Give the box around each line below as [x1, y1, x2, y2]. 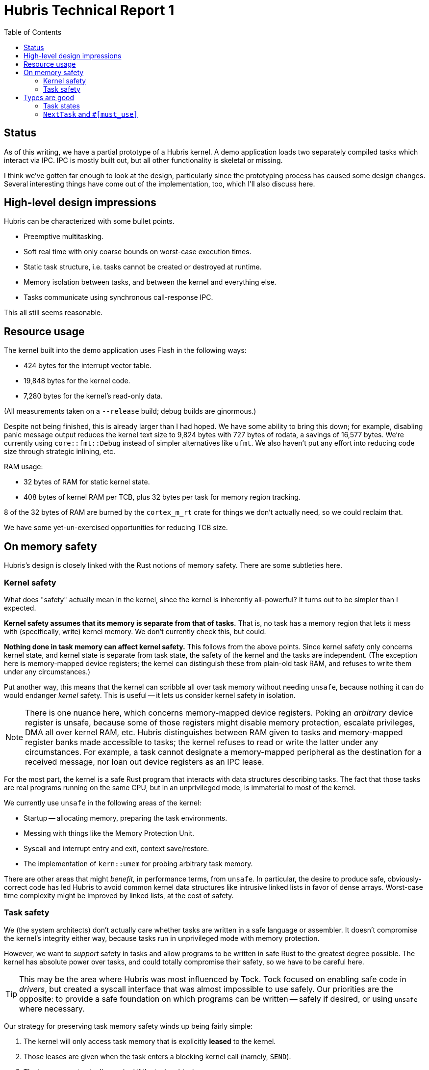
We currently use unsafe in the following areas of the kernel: [4, 798, 202, 807]
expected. [4, 603, 36, 612]
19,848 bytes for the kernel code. [24, 376, 130, 385]
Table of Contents [4, 27, 62, 36]
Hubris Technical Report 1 [4, 2, 175, 19]
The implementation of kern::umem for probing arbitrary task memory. [24, 859, 253, 868]
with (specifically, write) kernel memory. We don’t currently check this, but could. [4, 627, 266, 636]
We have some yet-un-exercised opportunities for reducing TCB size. [4, 523, 228, 532]
